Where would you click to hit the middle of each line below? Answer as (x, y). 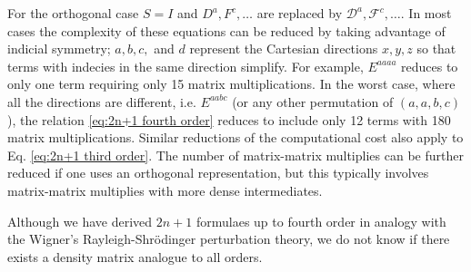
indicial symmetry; (59, 49)
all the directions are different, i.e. (102, 101)
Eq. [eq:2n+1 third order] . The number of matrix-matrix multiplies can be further (235, 155)
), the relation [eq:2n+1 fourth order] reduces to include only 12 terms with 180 (229, 119)
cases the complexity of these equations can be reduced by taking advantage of (226, 30)
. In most (426, 13)
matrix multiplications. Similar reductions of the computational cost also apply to (235, 137)
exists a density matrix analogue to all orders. (135, 256)
